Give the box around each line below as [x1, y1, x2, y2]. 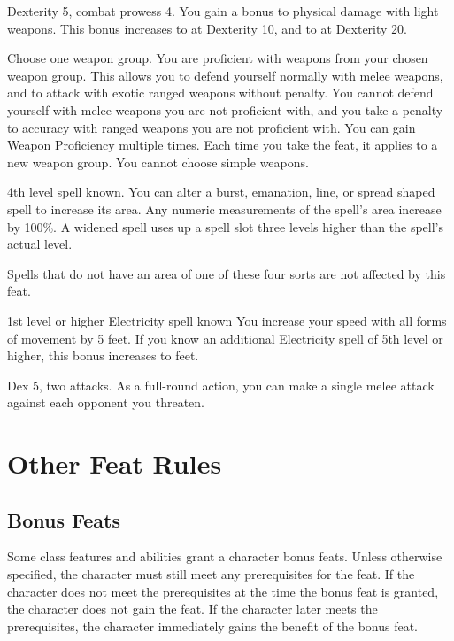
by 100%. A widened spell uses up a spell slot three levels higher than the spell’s [7, 217, 443, 236]
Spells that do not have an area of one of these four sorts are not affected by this [7, 264, 446, 282]
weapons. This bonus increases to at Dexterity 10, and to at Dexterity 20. [7, 19, 407, 37]
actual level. [7, 235, 73, 253]
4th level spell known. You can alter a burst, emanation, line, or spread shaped [7, 182, 435, 201]
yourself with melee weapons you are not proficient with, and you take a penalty [7, 100, 443, 119]
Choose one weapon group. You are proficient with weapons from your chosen [7, 49, 428, 67]
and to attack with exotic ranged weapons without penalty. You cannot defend [7, 83, 434, 102]
